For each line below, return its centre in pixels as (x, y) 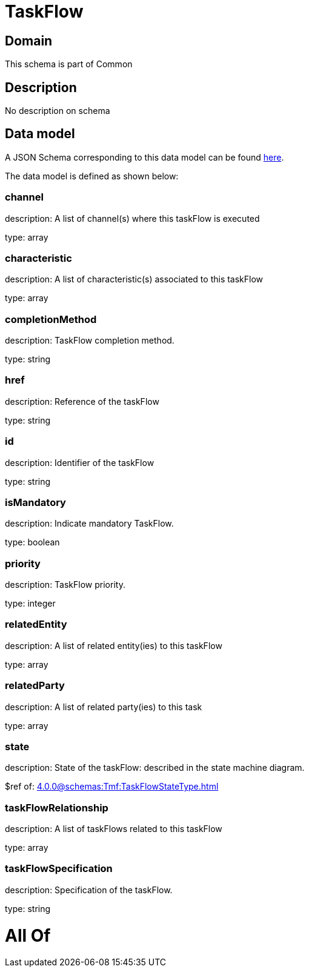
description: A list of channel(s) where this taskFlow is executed (132, 218)
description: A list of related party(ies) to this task (104, 707)
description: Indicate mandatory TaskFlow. (89, 524)
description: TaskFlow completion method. (90, 341)
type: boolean (32, 542)
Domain (29, 41)
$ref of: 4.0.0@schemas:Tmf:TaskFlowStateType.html (112, 787)
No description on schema (58, 111)
